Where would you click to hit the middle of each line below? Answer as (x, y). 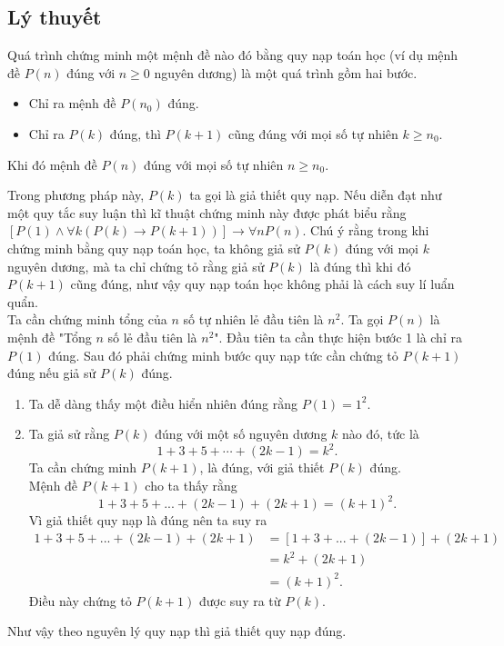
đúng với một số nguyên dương (241, 434)
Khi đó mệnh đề (52, 164)
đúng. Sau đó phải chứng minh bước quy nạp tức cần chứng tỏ (223, 355)
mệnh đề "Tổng (50, 337)
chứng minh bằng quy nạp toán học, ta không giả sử (154, 248)
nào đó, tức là (381, 434)
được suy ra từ (240, 600)
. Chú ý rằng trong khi (366, 230)
